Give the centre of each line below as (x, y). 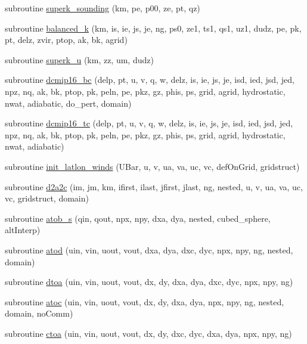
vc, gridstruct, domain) (47, 198)
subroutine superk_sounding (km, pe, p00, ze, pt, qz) (103, 8)
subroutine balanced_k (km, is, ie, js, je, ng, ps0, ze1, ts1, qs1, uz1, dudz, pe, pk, (153, 28)
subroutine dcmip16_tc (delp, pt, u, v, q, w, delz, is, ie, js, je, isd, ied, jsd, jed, (149, 123)
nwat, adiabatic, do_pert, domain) (68, 103)
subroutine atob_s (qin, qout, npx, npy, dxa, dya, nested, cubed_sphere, (138, 218)
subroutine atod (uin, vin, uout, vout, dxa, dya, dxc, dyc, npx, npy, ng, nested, (149, 250)
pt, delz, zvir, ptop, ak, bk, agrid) (66, 40)
